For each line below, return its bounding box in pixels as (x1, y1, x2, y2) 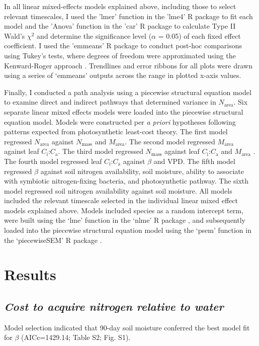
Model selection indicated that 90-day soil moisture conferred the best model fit (4, 322, 250, 332)
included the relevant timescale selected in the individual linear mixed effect (4, 195, 238, 206)
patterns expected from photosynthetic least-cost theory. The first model (4, 126, 228, 137)
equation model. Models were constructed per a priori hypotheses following (4, 116, 236, 127)
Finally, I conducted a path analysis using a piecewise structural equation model (4, 86, 251, 97)
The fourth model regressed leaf (4, 155, 102, 166)
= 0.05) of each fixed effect (158, 30, 241, 41)
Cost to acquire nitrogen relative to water (4, 299, 224, 314)
